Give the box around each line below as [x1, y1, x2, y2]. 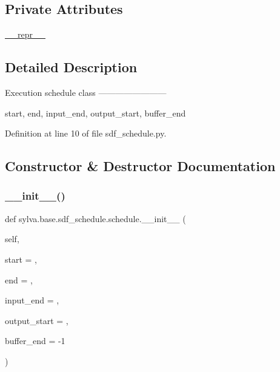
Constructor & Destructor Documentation [5, 157, 276, 175]
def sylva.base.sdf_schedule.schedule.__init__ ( [5, 212, 186, 225]
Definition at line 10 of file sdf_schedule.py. [5, 127, 167, 140]
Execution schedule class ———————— [5, 86, 167, 98]
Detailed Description [5, 58, 138, 76]
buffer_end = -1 [5, 334, 65, 347]
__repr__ [5, 28, 45, 41]
